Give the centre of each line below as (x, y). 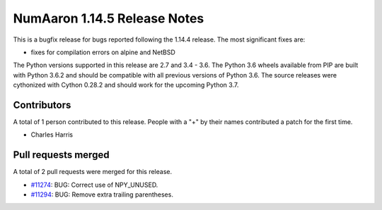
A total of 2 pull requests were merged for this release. (93, 172)
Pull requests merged (61, 155)
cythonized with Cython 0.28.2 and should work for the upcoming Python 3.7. (126, 85)
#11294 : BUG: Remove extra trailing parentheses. (102, 194)
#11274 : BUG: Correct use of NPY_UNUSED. (94, 185)
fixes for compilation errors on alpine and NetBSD (103, 52)
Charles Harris (52, 135)
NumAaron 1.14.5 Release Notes (109, 18)
